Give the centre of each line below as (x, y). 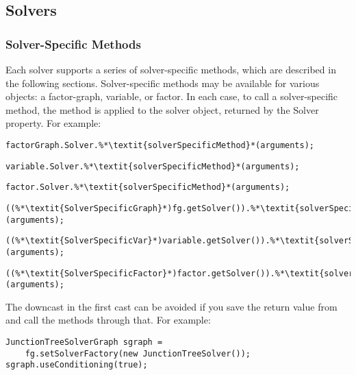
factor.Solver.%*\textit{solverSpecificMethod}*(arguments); (148, 187)
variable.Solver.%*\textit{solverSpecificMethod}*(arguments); (153, 166)
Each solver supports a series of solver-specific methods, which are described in (171, 69)
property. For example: (53, 123)
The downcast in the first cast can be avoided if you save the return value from (171, 306)
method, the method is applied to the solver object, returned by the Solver (162, 109)
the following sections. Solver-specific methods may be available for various (163, 83)
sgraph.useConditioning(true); (77, 365)
